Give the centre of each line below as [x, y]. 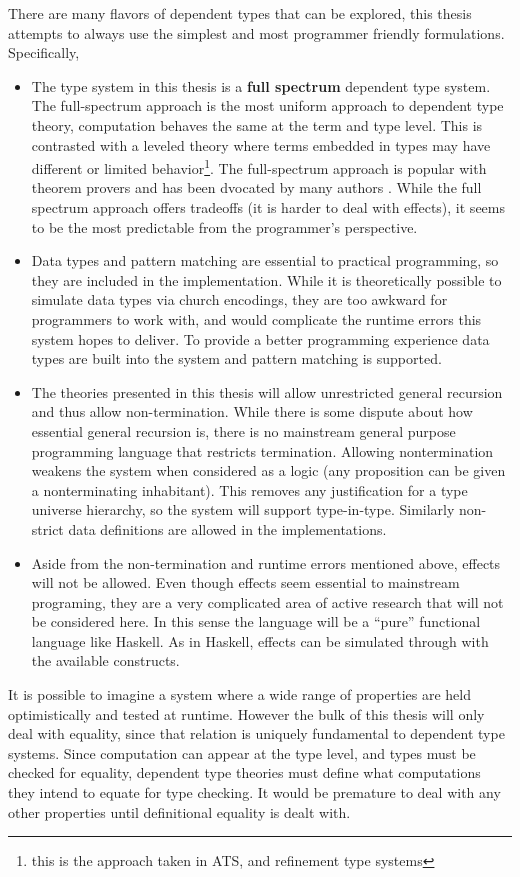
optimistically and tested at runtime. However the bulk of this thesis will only [246, 713]
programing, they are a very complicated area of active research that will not [267, 601]
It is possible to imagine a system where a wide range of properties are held [239, 694]
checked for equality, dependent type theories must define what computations [244, 772]
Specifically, [44, 52]
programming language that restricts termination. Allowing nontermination [262, 450]
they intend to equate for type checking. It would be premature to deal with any [254, 792]
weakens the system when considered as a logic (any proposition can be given [268, 470]
